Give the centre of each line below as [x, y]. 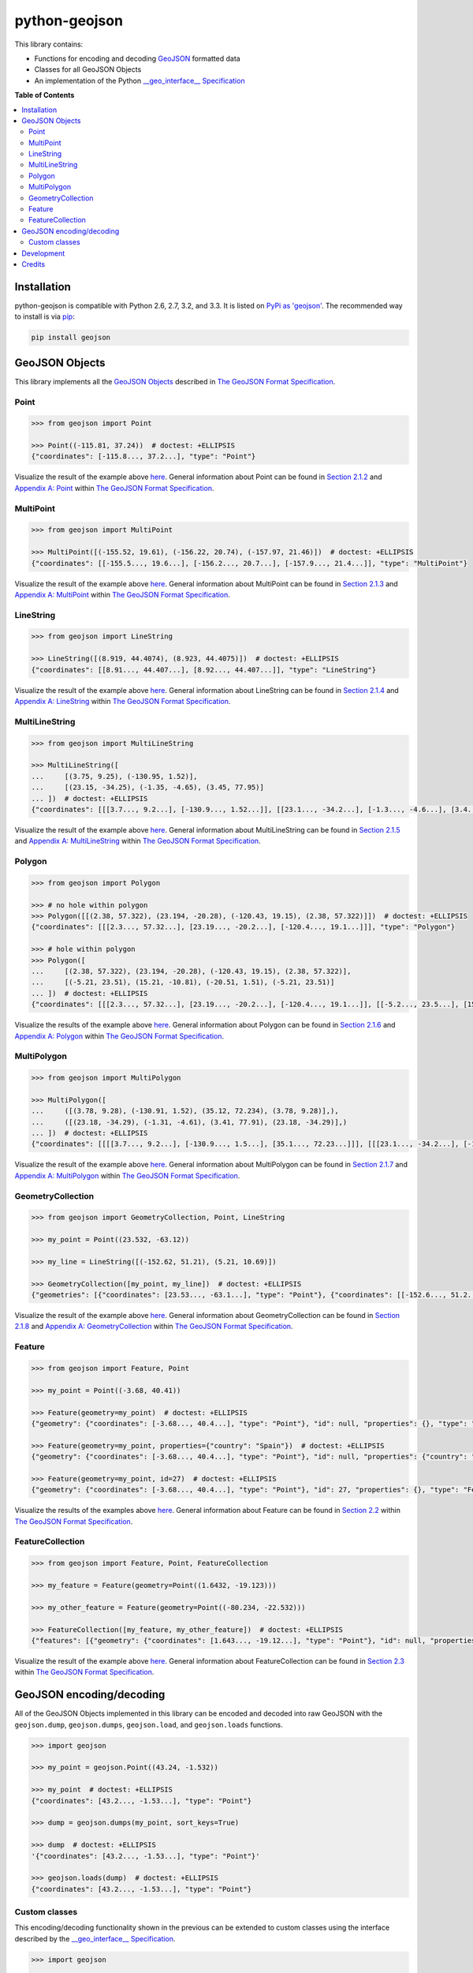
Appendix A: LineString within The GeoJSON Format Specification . [123, 702]
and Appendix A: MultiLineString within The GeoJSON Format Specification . [138, 841]
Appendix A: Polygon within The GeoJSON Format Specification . [119, 1036]
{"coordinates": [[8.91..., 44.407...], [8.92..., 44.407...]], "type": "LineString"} [204, 670]
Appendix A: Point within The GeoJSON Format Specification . [114, 488]
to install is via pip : [45, 316]
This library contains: [49, 44]
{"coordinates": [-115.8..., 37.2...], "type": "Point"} [143, 457]
